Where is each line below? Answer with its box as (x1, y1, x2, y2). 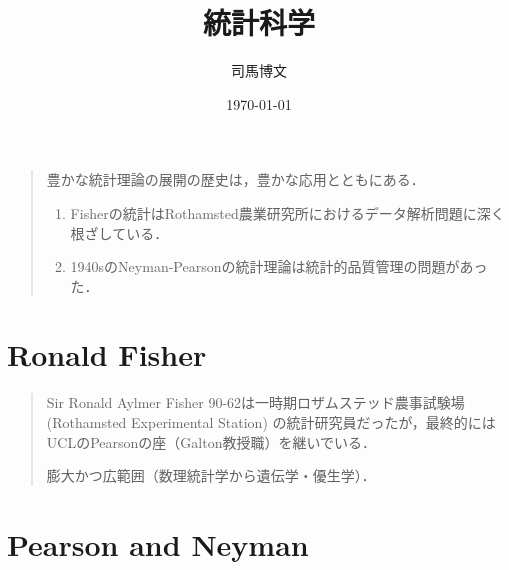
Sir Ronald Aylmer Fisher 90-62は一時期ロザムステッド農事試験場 (46, 392, 465, 413)
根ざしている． (70, 222, 169, 243)
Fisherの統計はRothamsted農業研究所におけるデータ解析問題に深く (70, 202, 505, 223)
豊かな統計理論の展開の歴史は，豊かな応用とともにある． (46, 169, 425, 190)
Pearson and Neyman (7, 523, 309, 564)
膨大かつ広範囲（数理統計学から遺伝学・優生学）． (46, 465, 376, 486)
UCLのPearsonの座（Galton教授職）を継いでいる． (46, 431, 376, 452)
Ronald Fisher (7, 334, 207, 375)
